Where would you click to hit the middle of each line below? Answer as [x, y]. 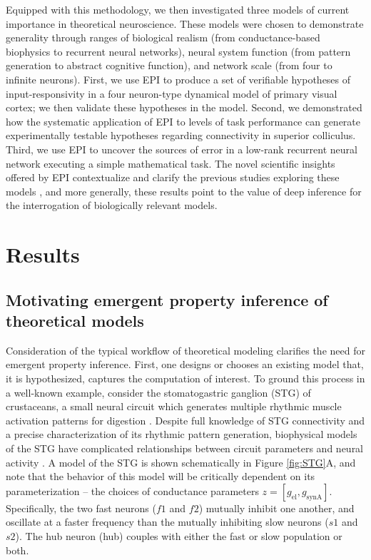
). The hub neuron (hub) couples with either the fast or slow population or [179, 536]
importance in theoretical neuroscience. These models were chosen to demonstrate [185, 23]
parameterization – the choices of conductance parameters [132, 490]
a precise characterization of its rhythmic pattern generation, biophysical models [182, 434]
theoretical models [75, 321]
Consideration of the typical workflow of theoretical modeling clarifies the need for [185, 350]
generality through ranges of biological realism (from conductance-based [163, 37]
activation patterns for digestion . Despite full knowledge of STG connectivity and [185, 420]
